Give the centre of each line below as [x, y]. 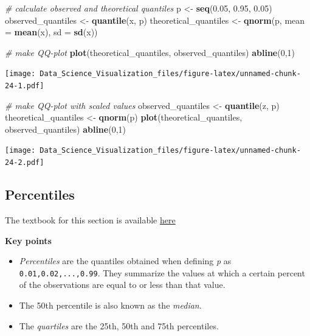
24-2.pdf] [25, 163]
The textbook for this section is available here [90, 219]
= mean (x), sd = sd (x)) [51, 32]
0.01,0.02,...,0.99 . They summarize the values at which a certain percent [162, 272]
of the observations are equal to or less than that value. [122, 285]
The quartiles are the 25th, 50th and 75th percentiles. [119, 325]
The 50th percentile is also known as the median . [110, 305]
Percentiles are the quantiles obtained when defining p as [125, 261]
